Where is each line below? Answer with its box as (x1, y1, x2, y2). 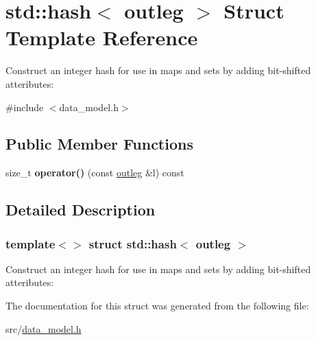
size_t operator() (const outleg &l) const (5, 165, 184, 180)
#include (5, 99, 44, 114)
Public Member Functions (5, 133, 193, 154)
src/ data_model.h (5, 321, 82, 336)
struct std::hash (88, 235, 177, 252)
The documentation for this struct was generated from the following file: (5, 298, 309, 313)
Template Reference (5, 23, 198, 51)
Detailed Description (5, 199, 156, 220)
